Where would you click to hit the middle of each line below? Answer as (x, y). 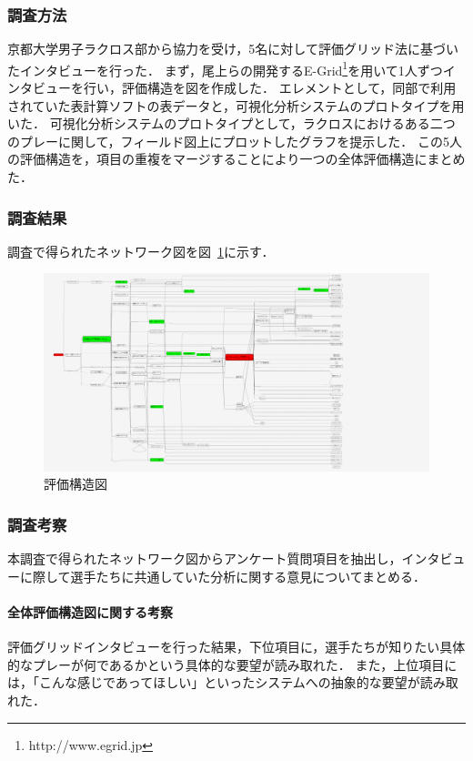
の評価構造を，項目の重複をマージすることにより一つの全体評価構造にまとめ (236, 159)
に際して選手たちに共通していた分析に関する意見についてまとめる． (223, 576)
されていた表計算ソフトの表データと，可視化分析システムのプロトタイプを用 (236, 105)
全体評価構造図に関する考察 (90, 612)
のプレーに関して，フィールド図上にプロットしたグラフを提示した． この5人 (235, 141)
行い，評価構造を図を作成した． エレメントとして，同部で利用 (270, 88)
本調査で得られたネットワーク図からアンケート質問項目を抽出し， (205, 558)
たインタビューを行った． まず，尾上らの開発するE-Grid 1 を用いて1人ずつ (225, 68)
